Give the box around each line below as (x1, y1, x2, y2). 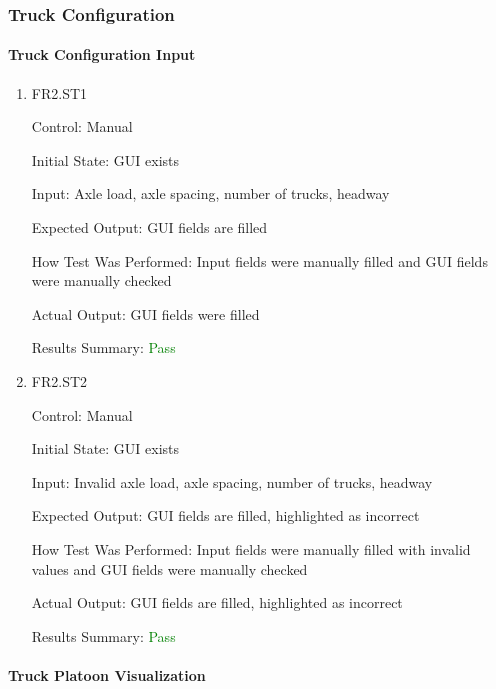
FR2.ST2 (31, 370, 88, 391)
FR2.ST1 (31, 82, 88, 103)
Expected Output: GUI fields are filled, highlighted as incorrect (31, 505, 420, 526)
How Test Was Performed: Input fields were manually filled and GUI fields (31, 250, 488, 271)
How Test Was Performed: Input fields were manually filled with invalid (31, 538, 471, 559)
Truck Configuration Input (8, 44, 196, 65)
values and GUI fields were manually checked (31, 558, 308, 579)
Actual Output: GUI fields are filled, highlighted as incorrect (31, 592, 403, 613)
